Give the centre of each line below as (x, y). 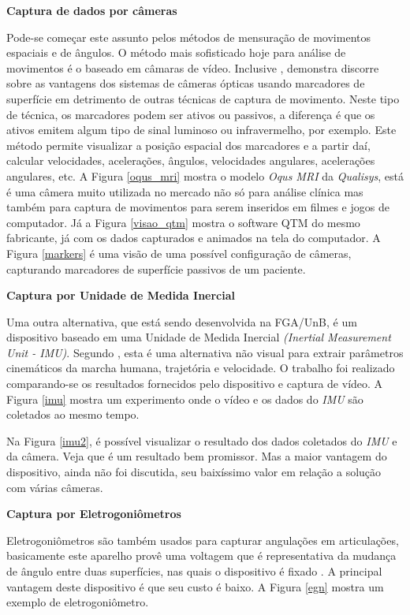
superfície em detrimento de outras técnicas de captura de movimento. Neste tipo (203, 98)
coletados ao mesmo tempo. (73, 414)
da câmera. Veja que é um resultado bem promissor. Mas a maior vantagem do (197, 456)
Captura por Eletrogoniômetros (94, 514)
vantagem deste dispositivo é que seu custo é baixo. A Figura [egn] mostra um (195, 586)
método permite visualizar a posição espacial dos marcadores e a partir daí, (188, 145)
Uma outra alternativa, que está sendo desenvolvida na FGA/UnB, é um (182, 321)
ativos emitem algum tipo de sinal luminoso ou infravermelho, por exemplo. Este (201, 130)
